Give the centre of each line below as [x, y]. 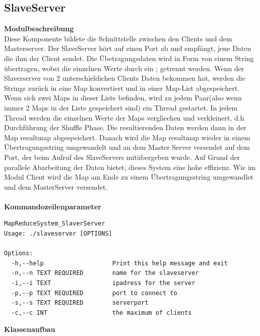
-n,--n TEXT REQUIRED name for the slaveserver [105, 273]
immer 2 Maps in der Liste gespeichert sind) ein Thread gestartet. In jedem [121, 107]
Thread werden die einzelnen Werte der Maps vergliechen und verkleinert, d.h [124, 117]
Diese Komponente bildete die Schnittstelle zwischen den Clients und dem [118, 38]
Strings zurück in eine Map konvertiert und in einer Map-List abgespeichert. [122, 88]
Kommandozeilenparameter [53, 206]
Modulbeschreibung [39, 29]
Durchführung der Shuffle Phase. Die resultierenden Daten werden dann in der [125, 127]
